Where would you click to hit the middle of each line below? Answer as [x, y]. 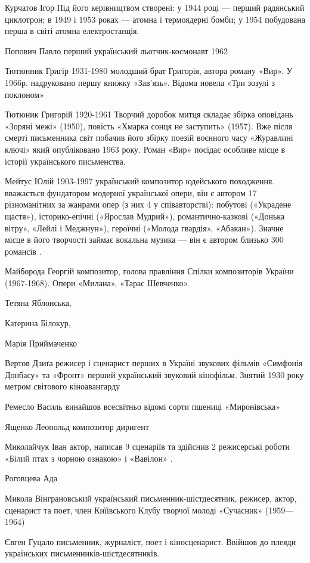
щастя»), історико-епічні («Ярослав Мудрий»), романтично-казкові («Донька [145, 216]
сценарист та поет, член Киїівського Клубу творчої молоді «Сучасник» [134, 510]
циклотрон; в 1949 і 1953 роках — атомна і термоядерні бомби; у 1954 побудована [155, 19]
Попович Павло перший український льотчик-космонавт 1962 [116, 50]
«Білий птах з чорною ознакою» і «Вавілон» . [89, 458]
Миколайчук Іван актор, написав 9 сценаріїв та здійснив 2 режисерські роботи [148, 446]
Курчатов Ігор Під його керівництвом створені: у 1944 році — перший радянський [155, 7]
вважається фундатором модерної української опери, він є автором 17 [131, 192]
